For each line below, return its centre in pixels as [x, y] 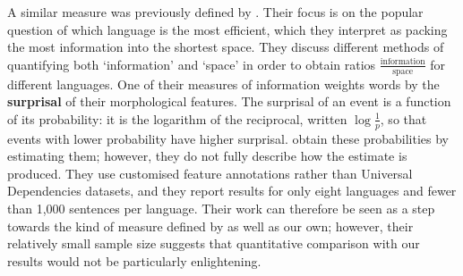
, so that [403, 118]
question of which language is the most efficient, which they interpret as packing [227, 29]
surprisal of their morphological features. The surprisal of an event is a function [229, 101]
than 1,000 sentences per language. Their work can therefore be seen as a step [221, 208]
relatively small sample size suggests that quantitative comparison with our [214, 243]
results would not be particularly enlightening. [134, 260]
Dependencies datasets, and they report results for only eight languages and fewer [232, 191]
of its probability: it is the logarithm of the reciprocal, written [177, 118]
